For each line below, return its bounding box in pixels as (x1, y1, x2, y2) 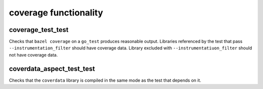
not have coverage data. (9, 52, 58, 58)
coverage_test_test (9, 26, 69, 34)
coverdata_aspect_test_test (9, 64, 95, 73)
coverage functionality (9, 7, 103, 18)
